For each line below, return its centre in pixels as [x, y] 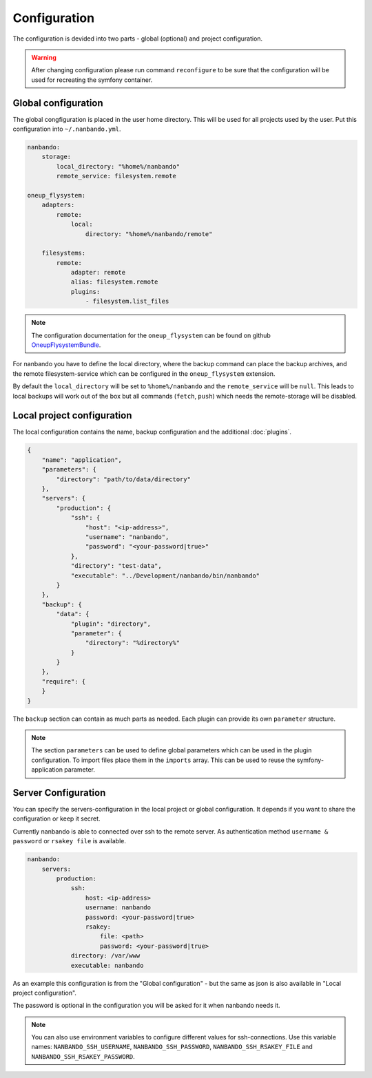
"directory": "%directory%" [133, 643]
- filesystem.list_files [127, 302]
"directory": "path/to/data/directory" [123, 479]
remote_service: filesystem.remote [116, 176]
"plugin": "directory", [111, 624]
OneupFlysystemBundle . [66, 345]
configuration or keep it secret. [56, 818]
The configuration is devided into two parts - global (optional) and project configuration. [138, 39]
